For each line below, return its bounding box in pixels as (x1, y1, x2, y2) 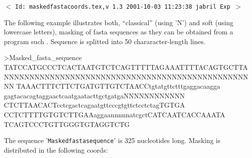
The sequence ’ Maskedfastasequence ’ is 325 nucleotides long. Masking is (4, 135, 220, 145)
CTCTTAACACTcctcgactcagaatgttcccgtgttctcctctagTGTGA (4, 100, 185, 110)
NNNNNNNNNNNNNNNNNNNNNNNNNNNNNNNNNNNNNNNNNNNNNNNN (4, 71, 248, 81)
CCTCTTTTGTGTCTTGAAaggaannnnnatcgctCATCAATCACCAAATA (4, 110, 225, 119)
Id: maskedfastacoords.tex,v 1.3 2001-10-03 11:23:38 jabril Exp (15, 3, 231, 10)
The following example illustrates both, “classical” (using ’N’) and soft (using (4, 17, 234, 27)
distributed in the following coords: (4, 144, 108, 155)
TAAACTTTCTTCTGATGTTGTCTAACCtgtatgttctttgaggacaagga (16, 81, 220, 91)
